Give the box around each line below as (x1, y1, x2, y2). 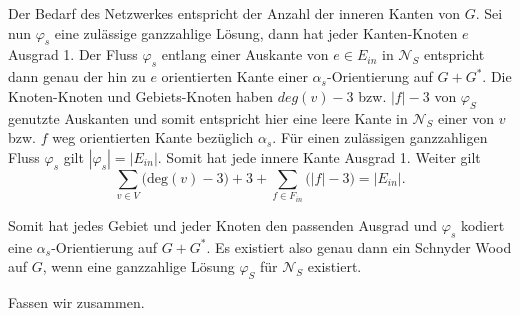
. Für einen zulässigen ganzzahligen (272, 127, 488, 148)
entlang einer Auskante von (161, 44, 329, 65)
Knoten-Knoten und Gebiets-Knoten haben (8, 85, 274, 106)
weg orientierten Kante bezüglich (52, 127, 254, 148)
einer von (437, 107, 494, 128)
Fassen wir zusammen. (8, 291, 145, 312)
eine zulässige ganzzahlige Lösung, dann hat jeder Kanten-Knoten (54, 22, 458, 43)
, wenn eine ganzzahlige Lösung (42, 256, 235, 277)
